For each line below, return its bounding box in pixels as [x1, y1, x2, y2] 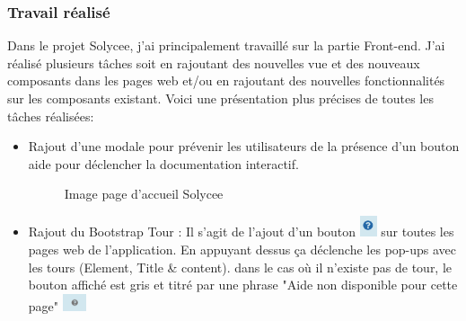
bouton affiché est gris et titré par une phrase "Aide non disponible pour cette [28, 275, 458, 294]
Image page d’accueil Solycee [64, 184, 224, 203]
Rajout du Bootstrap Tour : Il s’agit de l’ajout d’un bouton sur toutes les [28, 222, 454, 241]
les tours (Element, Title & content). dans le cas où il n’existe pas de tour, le [28, 257, 453, 276]
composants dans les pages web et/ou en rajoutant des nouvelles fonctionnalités [7, 71, 445, 90]
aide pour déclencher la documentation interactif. [28, 154, 299, 173]
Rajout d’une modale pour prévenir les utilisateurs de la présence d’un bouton [28, 137, 460, 156]
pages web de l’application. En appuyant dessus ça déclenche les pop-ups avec [28, 240, 457, 258]
